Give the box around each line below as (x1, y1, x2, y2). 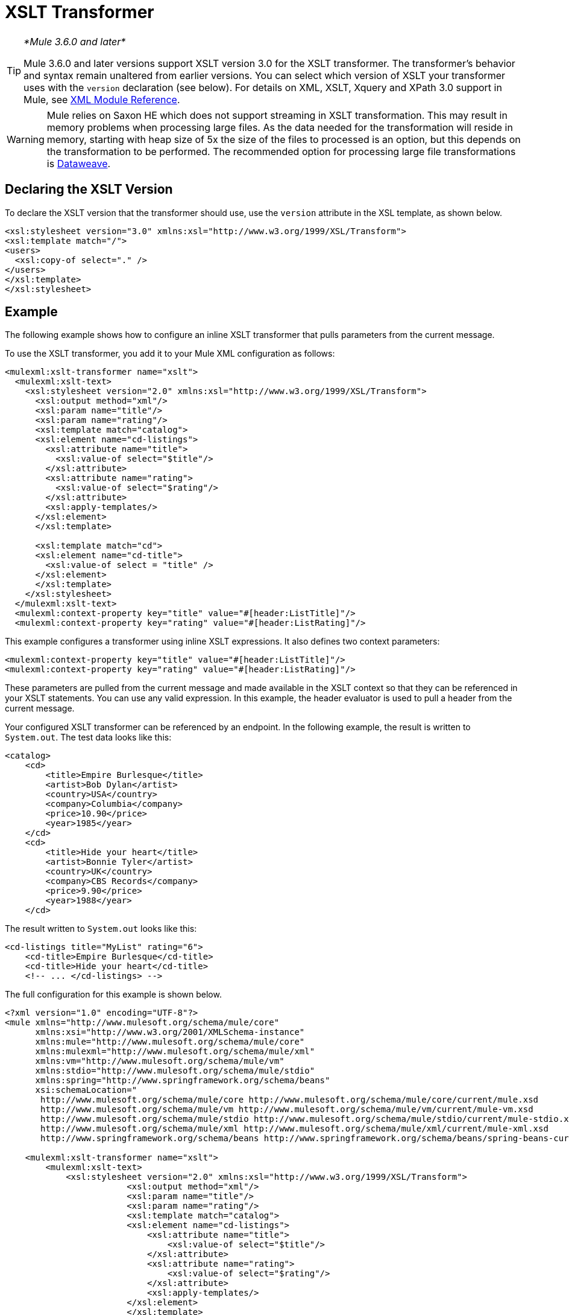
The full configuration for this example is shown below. (5, 989, 222, 1000)
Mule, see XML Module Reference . (24, 93, 180, 106)
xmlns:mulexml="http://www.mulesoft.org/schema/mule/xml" (35, 1046, 315, 1057)
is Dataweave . (46, 157, 111, 170)
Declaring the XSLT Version (5, 182, 173, 197)
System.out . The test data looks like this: (5, 732, 172, 743)
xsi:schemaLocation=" (35, 1085, 137, 1095)
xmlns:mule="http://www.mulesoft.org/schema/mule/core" (35, 1037, 305, 1047)
